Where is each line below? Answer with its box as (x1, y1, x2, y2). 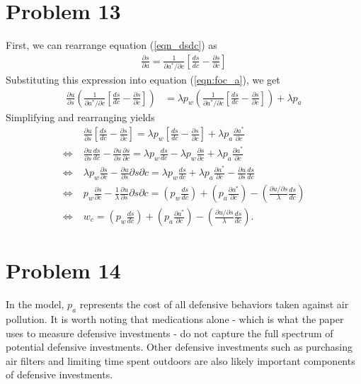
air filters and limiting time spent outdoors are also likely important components (6, 353, 355, 368)
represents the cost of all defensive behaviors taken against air (79, 297, 349, 312)
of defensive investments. (6, 367, 113, 382)
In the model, (6, 297, 64, 312)
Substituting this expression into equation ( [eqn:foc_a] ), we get (6, 72, 280, 86)
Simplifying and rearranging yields (6, 109, 155, 124)
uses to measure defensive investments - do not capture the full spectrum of (6, 325, 333, 340)
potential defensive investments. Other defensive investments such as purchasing (6, 339, 353, 354)
